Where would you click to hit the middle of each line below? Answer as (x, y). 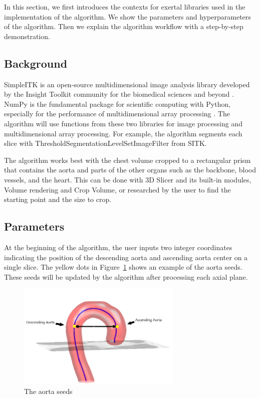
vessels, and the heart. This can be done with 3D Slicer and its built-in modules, (128, 179)
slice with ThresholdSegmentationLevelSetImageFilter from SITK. (105, 143)
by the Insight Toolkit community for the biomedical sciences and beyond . (119, 94)
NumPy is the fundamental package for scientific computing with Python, (117, 104)
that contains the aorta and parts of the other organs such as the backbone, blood (130, 170)
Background (36, 63)
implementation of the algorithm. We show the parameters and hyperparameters (127, 16)
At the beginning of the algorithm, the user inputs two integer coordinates (118, 247)
